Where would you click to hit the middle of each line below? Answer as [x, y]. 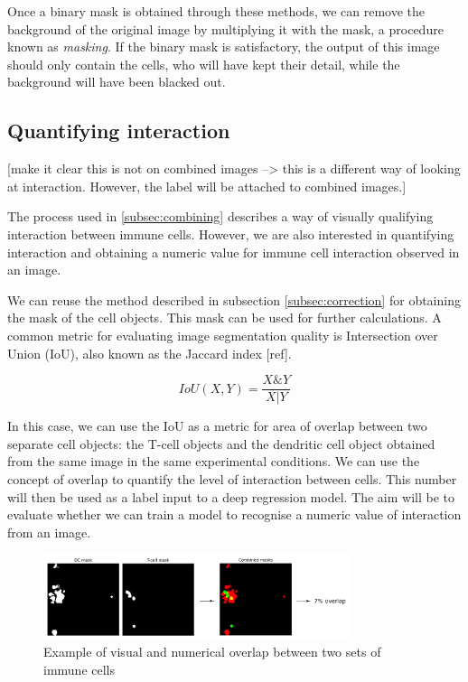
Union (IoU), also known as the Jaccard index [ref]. [150, 353]
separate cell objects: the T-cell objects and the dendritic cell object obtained [221, 443]
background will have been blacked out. [117, 82]
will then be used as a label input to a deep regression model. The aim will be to [231, 496]
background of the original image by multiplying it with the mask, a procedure [225, 28]
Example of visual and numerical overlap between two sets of [212, 652]
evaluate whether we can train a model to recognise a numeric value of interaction [234, 514]
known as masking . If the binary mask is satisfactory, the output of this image [224, 47]
